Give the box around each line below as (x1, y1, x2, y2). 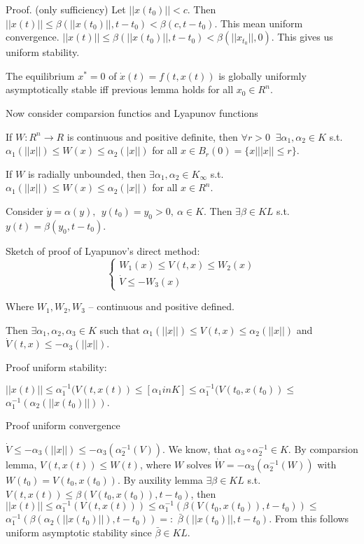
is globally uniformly (218, 68, 307, 83)
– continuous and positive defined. (88, 299, 234, 314)
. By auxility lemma (117, 472, 203, 487)
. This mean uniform (214, 15, 303, 30)
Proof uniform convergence (6, 418, 120, 433)
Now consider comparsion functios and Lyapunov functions (6, 105, 258, 120)
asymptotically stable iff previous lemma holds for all (6, 82, 234, 97)
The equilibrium (6, 68, 75, 83)
